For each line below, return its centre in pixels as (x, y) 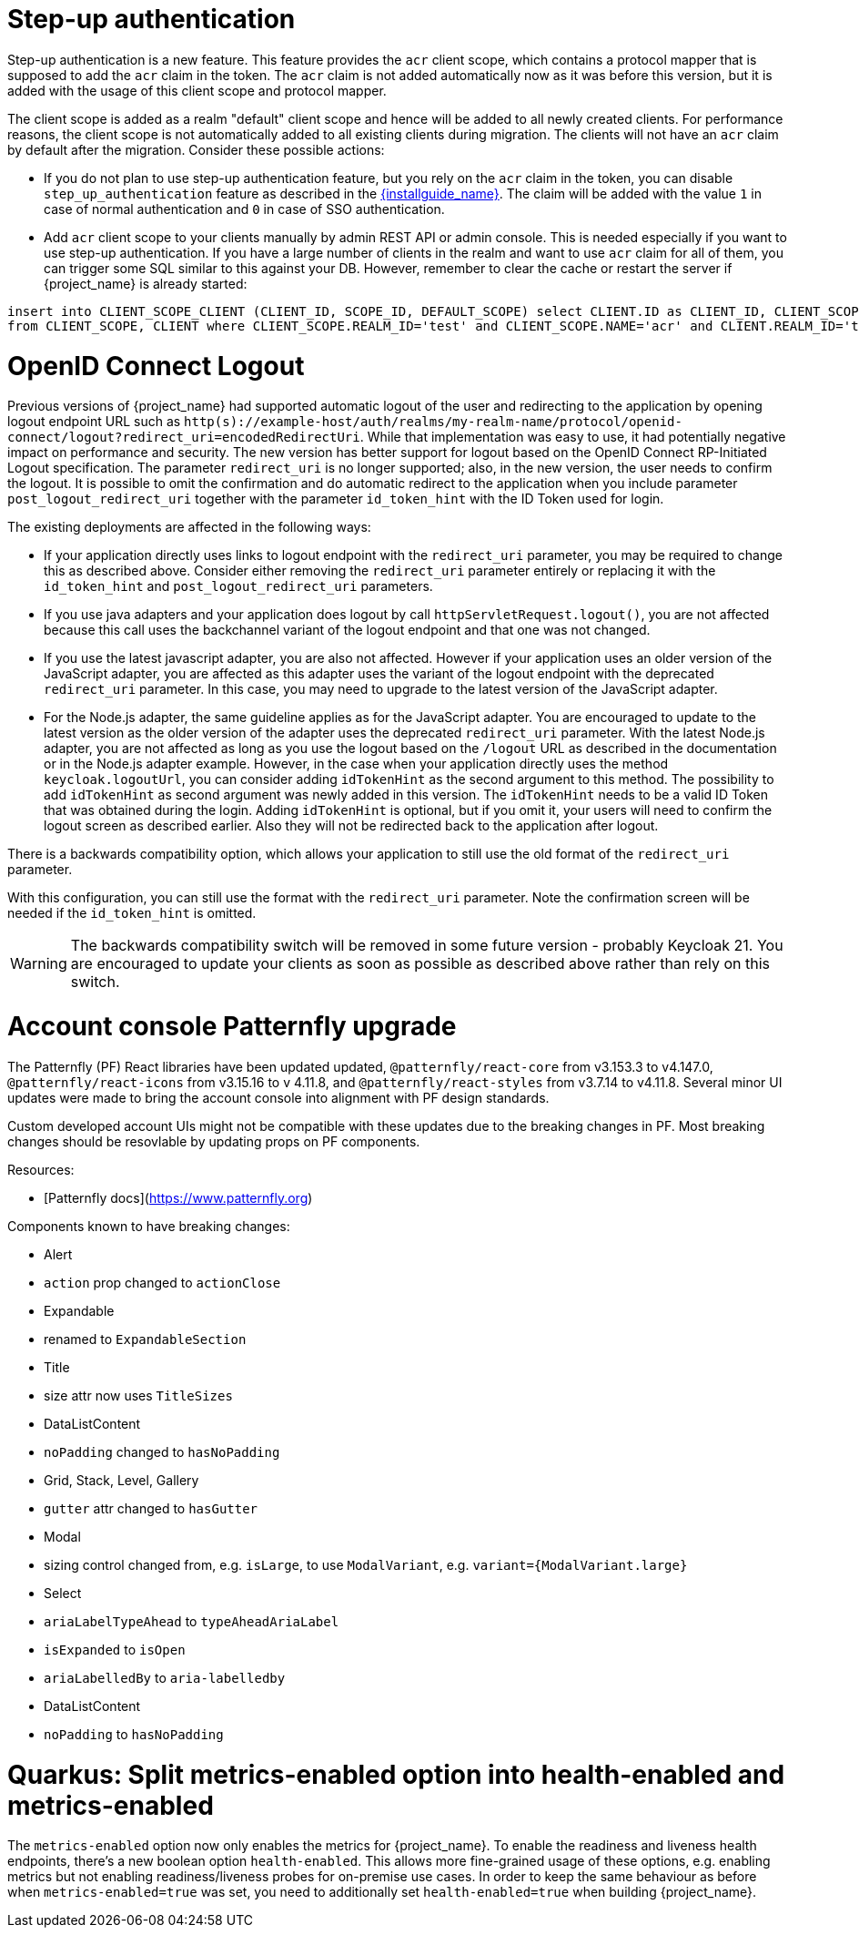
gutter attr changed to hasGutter (151, 1508)
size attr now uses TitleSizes (138, 1395)
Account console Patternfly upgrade (232, 1026)
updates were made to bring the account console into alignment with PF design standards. (278, 1097)
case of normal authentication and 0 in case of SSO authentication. (244, 209)
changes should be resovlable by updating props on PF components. (214, 1141)
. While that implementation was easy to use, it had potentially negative (573, 437)
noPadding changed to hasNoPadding (162, 1451)
